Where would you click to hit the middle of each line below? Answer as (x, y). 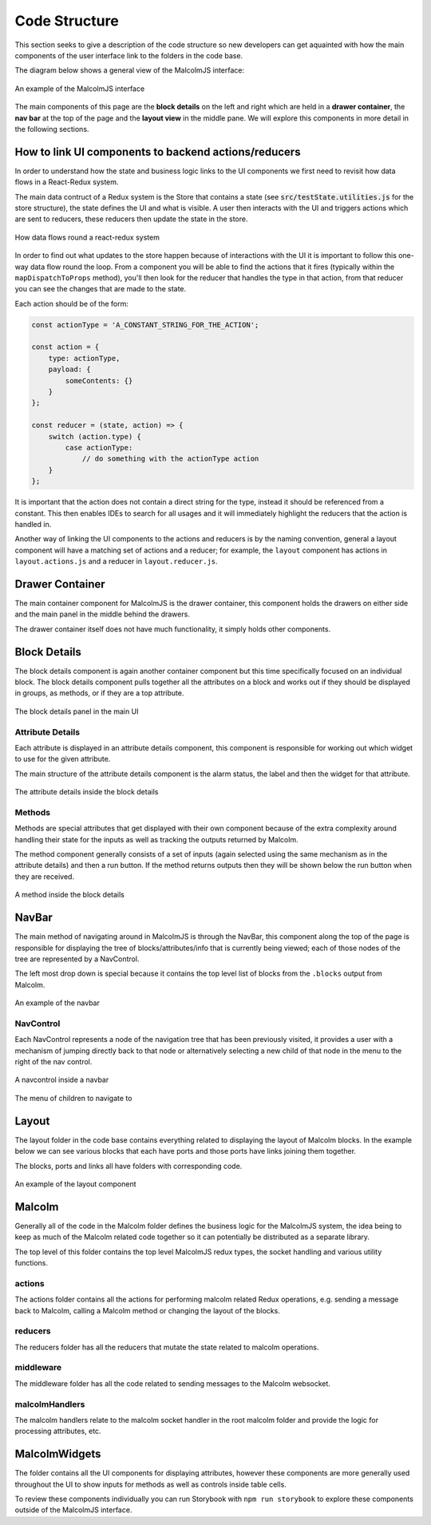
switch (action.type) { (95, 436)
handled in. (33, 524)
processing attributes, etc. (58, 1431)
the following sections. (52, 129)
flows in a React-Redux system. (67, 182)
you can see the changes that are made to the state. (101, 289)
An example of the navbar (57, 1003)
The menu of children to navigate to (73, 1098)
